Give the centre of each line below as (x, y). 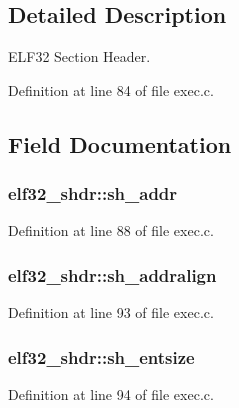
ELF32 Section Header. (79, 56)
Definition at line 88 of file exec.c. (111, 230)
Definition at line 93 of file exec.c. (111, 312)
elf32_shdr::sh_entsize (101, 356)
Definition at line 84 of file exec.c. (111, 89)
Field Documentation (120, 143)
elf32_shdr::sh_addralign (112, 274)
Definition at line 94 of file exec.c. (111, 394)
